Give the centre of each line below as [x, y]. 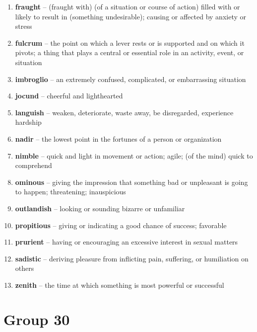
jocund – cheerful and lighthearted [69, 96]
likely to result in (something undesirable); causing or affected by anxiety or [130, 16]
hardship [28, 122]
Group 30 [37, 319]
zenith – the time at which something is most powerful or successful [120, 285]
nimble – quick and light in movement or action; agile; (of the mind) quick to [134, 155]
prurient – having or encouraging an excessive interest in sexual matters [127, 242]
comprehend [33, 165]
